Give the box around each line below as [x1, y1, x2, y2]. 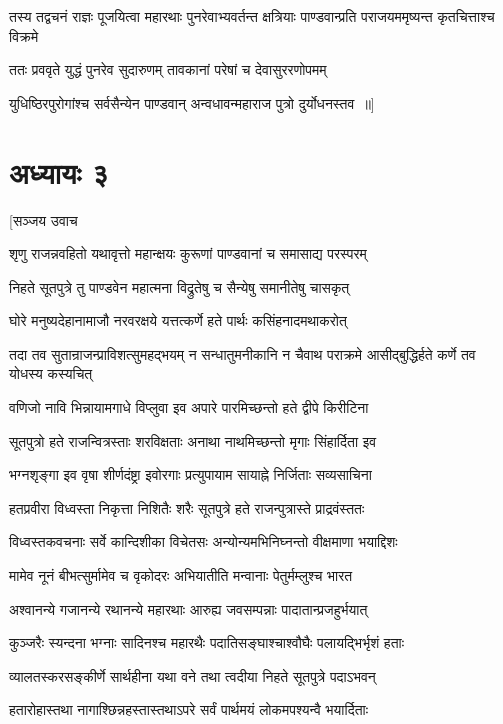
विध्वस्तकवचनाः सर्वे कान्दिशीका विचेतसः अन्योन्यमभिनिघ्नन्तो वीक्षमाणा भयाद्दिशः [9, 531, 398, 552]
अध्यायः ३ [9, 151, 109, 192]
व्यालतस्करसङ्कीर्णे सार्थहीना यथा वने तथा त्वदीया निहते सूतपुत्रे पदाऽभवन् [9, 665, 376, 686]
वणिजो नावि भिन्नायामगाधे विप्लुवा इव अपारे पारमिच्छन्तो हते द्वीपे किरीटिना [9, 397, 369, 418]
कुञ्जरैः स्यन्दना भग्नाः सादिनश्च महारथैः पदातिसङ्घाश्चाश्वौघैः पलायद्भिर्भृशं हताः [9, 632, 405, 653]
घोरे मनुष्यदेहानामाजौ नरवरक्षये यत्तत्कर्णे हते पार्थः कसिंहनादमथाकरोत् [9, 310, 347, 331]
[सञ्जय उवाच [9, 209, 78, 230]
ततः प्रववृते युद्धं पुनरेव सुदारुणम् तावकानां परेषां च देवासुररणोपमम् [9, 59, 327, 80]
